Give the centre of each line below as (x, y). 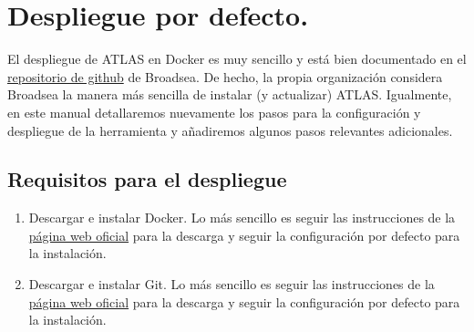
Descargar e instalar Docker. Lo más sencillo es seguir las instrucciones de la (242, 218)
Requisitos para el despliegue (147, 179)
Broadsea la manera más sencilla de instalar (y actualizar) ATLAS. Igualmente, (230, 94)
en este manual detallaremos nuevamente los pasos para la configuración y (214, 112)
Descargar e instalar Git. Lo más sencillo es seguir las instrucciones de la (232, 284)
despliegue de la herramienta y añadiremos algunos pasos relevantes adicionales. (230, 130)
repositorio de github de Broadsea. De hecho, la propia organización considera (225, 76)
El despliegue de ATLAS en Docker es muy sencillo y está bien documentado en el (237, 59)
